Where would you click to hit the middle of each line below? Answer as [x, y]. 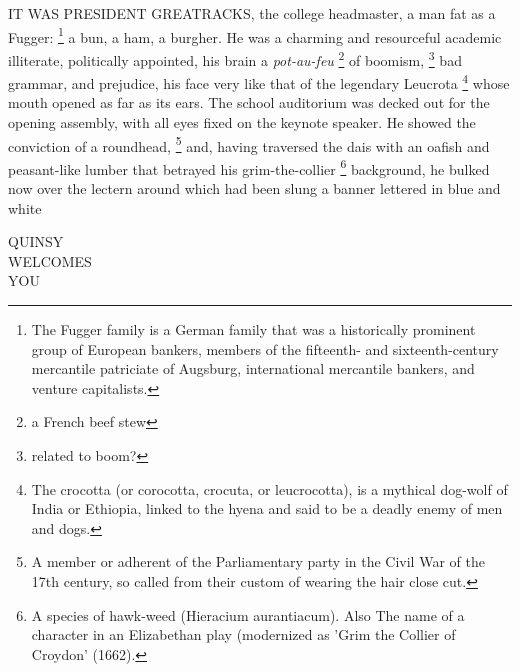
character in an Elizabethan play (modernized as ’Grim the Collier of [243, 634]
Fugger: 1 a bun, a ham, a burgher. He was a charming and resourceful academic [255, 35]
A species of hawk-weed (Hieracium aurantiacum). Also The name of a [248, 614]
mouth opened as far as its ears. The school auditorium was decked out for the [249, 102]
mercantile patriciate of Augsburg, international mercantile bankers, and [253, 368]
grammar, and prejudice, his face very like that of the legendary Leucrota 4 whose [259, 81]
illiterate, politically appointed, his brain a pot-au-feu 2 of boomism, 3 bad [235, 58]
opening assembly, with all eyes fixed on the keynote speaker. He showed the [242, 121]
